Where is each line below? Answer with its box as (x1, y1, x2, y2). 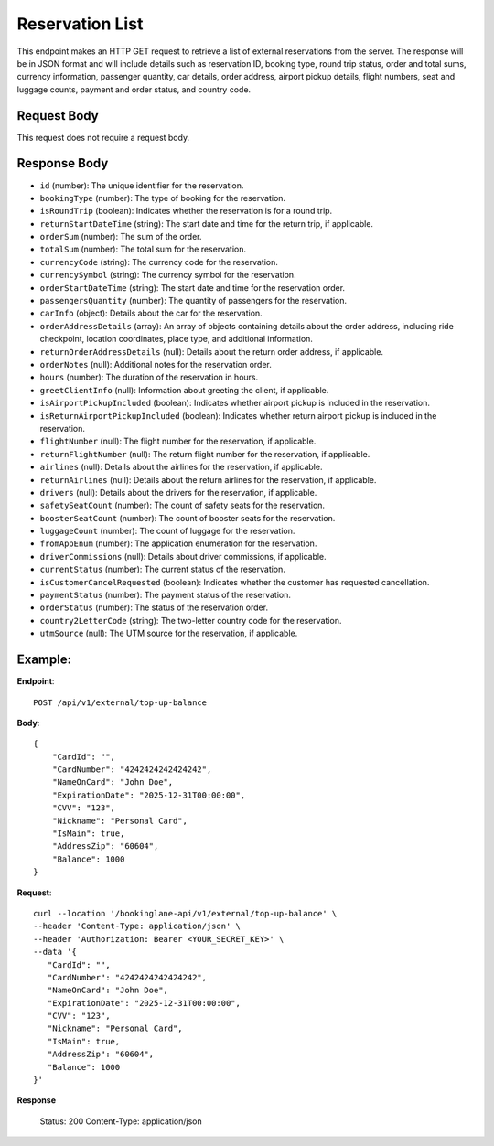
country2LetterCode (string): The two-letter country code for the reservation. (39, 615, 342, 626)
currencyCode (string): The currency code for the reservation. (39, 256, 279, 267)
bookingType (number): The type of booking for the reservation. (39, 192, 286, 203)
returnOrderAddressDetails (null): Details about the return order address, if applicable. (39, 346, 384, 357)
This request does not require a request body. (16, 132, 190, 143)
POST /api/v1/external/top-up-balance (33, 697, 208, 708)
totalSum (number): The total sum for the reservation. (39, 243, 247, 255)
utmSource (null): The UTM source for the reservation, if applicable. (39, 627, 298, 639)
